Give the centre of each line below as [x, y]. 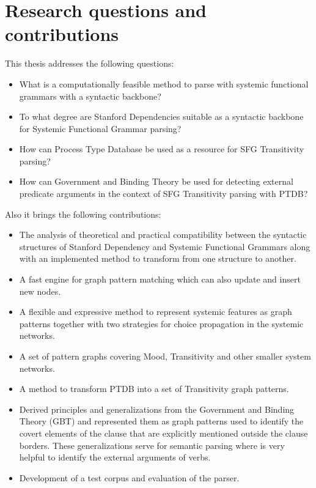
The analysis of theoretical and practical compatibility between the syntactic [163, 235]
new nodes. [40, 291]
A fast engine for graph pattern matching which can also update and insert [160, 279]
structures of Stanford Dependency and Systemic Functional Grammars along [165, 246]
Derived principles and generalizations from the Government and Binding [157, 409]
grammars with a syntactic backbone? [90, 96]
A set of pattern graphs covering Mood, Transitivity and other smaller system [165, 356]
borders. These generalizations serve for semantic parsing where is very [152, 445]
